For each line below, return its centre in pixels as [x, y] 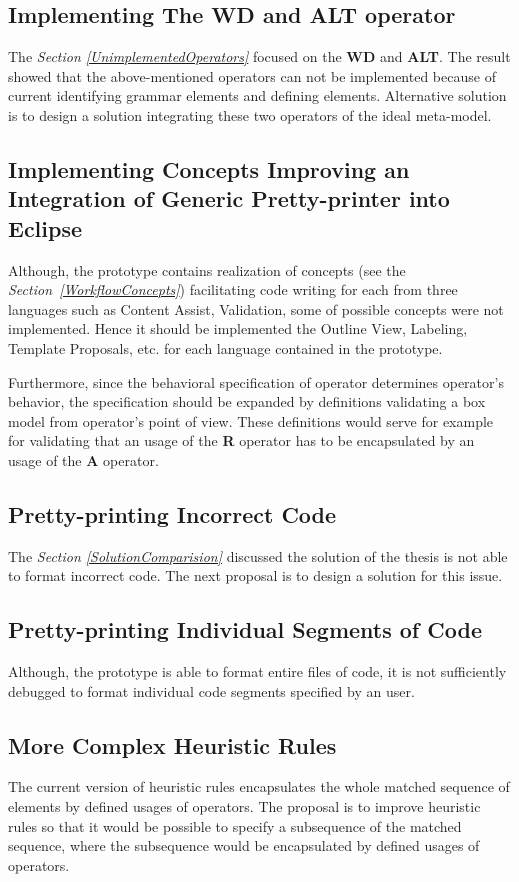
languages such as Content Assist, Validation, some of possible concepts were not [256, 308]
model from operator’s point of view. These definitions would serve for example [251, 420]
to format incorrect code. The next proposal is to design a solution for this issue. [255, 575]
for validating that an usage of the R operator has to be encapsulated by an [241, 440]
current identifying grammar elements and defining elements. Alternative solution [257, 95]
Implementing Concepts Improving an [209, 168]
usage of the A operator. [83, 459]
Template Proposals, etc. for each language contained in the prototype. [225, 347]
